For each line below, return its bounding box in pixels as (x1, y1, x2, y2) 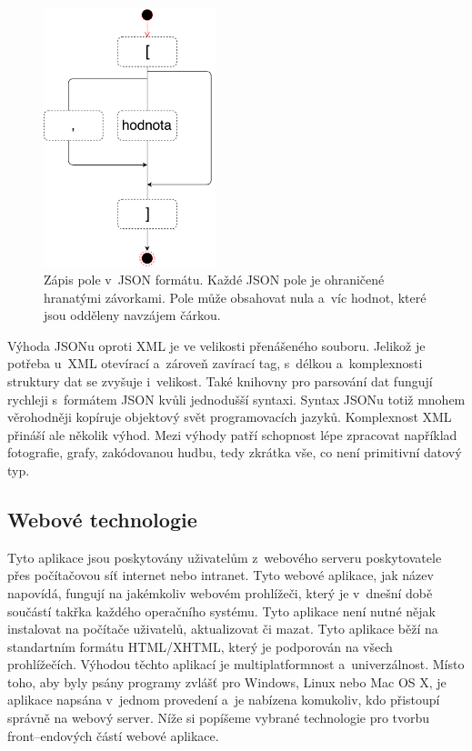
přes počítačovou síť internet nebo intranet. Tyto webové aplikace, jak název (7, 566, 434, 585)
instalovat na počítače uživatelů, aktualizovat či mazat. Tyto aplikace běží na (7, 619, 438, 638)
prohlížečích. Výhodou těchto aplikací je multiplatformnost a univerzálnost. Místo (7, 655, 465, 674)
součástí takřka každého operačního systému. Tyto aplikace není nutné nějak (7, 601, 436, 620)
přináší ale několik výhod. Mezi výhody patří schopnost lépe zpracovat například (7, 425, 457, 444)
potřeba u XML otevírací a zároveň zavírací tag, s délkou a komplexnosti (7, 354, 423, 373)
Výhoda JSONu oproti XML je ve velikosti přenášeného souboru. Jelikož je (7, 335, 426, 355)
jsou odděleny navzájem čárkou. (44, 305, 221, 325)
